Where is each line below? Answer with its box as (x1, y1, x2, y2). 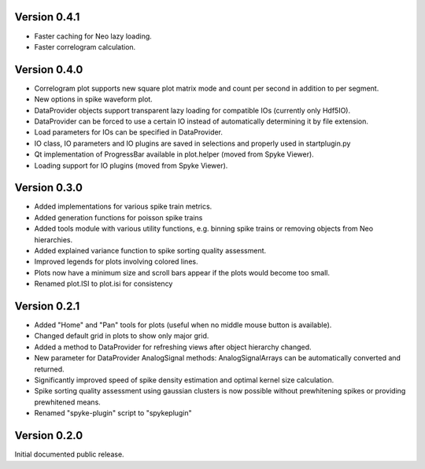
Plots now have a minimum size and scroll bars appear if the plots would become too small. (34, 268, 331, 277)
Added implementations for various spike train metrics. (34, 201, 213, 212)
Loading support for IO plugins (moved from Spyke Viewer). (34, 161, 228, 170)
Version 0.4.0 (14, 63, 83, 76)
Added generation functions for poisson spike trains (34, 212, 203, 222)
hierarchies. (34, 234, 73, 244)
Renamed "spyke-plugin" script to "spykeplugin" (34, 408, 192, 418)
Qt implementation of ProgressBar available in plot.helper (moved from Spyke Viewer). (34, 150, 314, 159)
